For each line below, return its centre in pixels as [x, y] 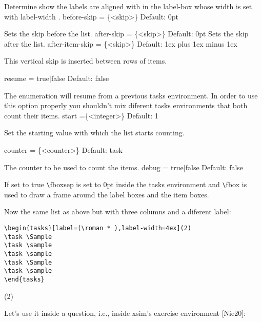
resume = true [27, 78]
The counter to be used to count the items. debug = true [94, 167]
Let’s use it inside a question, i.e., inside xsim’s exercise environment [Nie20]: [125, 313]
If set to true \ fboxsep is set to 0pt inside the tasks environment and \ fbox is [126, 184]
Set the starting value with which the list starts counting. [94, 133]
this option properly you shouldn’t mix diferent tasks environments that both [126, 105]
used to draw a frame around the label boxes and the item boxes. [107, 194]
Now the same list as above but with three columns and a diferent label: [118, 212]
